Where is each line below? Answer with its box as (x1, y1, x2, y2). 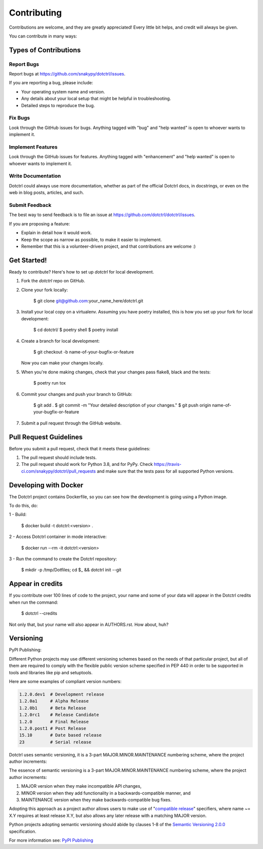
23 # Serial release (19, 739, 92, 745)
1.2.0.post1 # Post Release (19, 725, 86, 731)
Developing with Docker (9, 481, 84, 489)
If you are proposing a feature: (9, 221, 70, 226)
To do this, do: (9, 503, 38, 509)
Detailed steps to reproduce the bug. (21, 102, 95, 108)
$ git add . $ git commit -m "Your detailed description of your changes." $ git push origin (33, 402, 211, 408)
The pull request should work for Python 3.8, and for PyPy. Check (21, 461, 153, 467)
